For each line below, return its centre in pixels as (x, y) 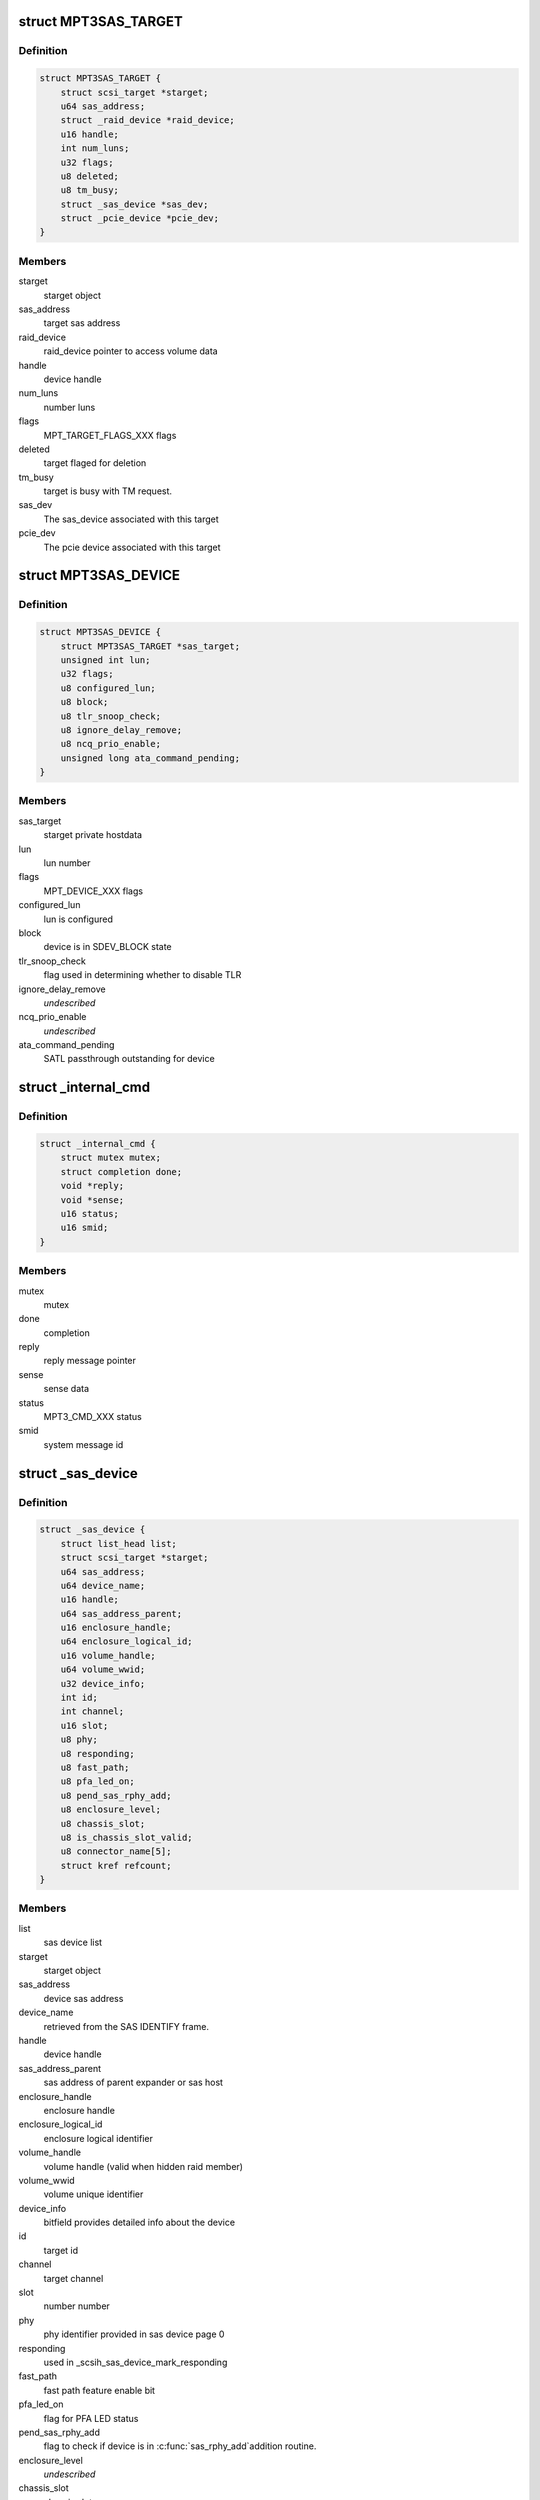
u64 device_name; (103, 1585)
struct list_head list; (118, 1543)
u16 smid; (84, 1228)
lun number (67, 863)
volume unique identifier (93, 2194)
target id (61, 2250)
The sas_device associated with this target (131, 519)
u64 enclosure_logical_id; (127, 1641)
